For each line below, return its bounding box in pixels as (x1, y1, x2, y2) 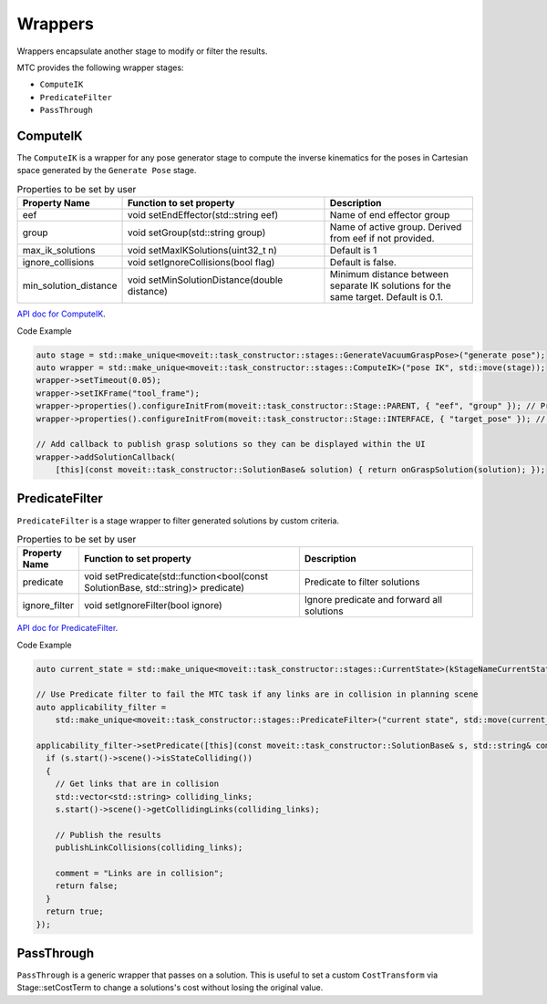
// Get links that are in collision (55, 779, 219, 789)
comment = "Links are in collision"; (55, 867, 224, 878)
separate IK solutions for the (329, 279, 451, 292)
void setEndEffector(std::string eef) (128, 209, 279, 222)
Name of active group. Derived (329, 221, 462, 233)
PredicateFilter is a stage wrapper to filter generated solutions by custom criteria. (16, 515, 340, 526)
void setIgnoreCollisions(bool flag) (128, 256, 275, 269)
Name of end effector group (329, 209, 450, 222)
